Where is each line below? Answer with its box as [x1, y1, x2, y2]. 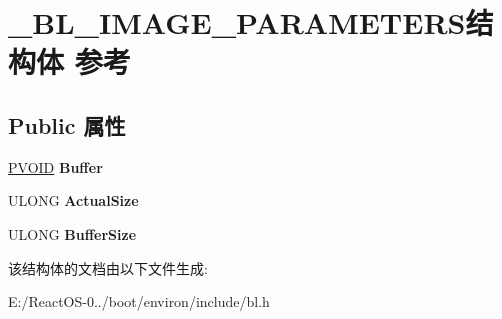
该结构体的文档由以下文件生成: [8, 257, 208, 278]
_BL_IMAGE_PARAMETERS [8, 2, 466, 43]
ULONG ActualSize [8, 190, 139, 211]
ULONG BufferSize [8, 223, 137, 244]
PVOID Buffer [8, 156, 103, 177]
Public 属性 [8, 109, 126, 140]
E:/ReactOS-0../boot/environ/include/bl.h [8, 291, 270, 312]
